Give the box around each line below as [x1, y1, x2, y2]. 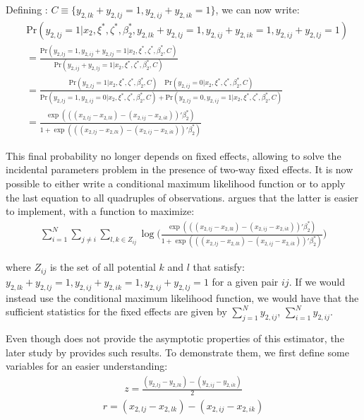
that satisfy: [193, 259, 245, 274]
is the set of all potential [49, 259, 156, 274]
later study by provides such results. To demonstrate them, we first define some [6, 344, 349, 359]
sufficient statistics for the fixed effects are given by [6, 304, 227, 319]
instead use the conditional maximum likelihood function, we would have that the [6, 290, 359, 305]
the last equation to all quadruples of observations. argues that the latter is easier [6, 189, 359, 204]
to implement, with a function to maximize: [6, 204, 195, 218]
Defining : [6, 2, 48, 16]
